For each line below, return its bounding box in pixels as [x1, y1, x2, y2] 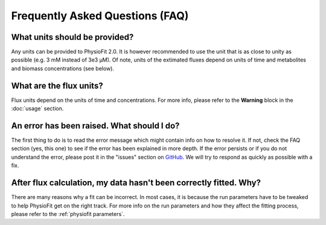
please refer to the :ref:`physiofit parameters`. [11, 210, 125, 217]
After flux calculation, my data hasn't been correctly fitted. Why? [11, 178, 261, 188]
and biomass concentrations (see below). [11, 65, 115, 72]
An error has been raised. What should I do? [11, 121, 180, 131]
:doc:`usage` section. [11, 105, 64, 112]
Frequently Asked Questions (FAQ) [11, 9, 189, 22]
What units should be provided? [11, 32, 134, 42]
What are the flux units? [11, 80, 103, 90]
